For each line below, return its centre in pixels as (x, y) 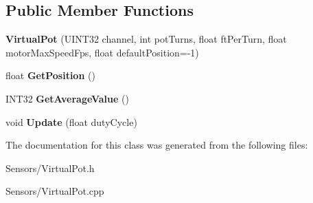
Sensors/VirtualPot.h (50, 168)
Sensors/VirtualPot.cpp (55, 191)
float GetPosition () (50, 75)
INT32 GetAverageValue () (67, 98)
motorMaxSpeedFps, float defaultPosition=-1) (102, 52)
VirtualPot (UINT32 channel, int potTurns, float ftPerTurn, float (146, 39)
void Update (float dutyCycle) (71, 121)
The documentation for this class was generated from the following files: (157, 145)
